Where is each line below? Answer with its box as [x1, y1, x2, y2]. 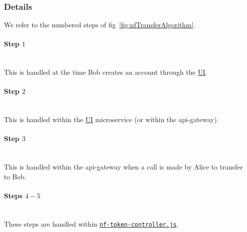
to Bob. [4, 171, 26, 181]
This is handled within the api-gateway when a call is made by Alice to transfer [4, 162, 243, 172]
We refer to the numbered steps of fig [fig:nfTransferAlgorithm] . [4, 20, 196, 30]
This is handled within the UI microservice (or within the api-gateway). [4, 114, 219, 125]
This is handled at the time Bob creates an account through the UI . [4, 67, 207, 77]
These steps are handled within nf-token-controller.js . [4, 218, 179, 229]
